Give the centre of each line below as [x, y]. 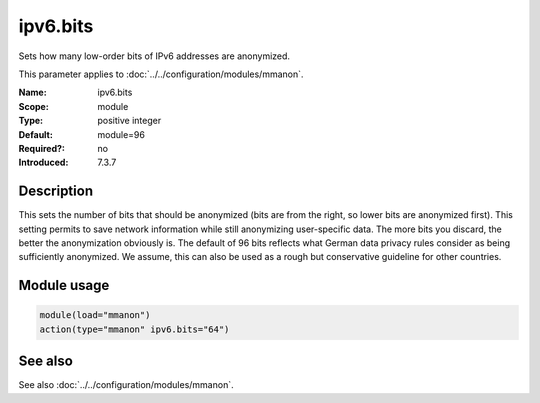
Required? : [41, 148]
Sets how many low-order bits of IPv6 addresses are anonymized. [154, 56]
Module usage [64, 285]
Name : [32, 92]
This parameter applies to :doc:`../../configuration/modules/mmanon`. [161, 74]
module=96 [121, 134]
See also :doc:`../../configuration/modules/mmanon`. [126, 385]
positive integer [129, 121]
